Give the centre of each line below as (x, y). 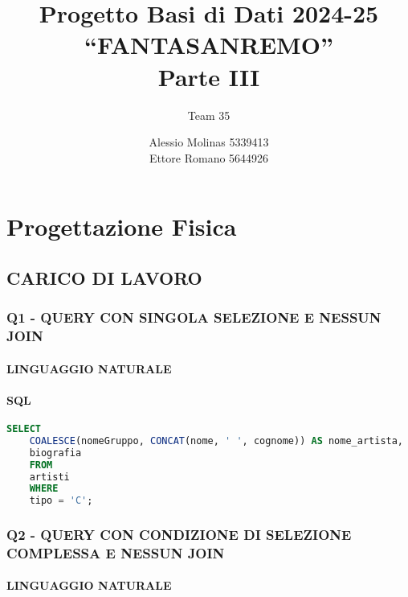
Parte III (209, 76)
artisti (49, 477)
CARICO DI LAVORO (104, 277)
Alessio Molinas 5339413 (209, 142)
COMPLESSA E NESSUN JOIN (116, 552)
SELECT (24, 429)
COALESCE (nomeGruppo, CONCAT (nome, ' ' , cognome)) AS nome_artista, (216, 441)
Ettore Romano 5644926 (209, 157)
